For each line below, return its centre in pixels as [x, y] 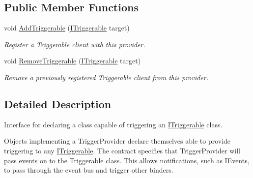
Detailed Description [58, 104]
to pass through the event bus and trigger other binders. [89, 170]
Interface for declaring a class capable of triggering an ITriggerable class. [113, 124]
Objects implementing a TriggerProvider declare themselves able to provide [117, 141]
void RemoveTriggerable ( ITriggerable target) [72, 61]
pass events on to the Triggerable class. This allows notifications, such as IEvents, [127, 160]
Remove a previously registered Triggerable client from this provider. [106, 77]
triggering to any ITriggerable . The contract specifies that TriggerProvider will [122, 150]
